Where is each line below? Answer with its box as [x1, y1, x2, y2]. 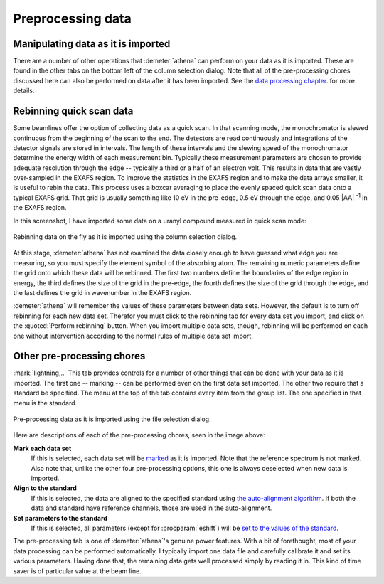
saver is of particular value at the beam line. [13, 566, 142, 575]
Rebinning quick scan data [13, 105, 134, 117]
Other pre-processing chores [13, 350, 146, 362]
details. [13, 86, 35, 95]
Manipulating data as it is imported [13, 38, 171, 50]
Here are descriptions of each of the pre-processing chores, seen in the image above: [13, 431, 266, 440]
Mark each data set [13, 444, 72, 452]
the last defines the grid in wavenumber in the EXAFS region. [13, 289, 192, 297]
